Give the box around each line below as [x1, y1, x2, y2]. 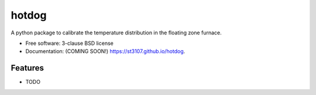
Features [11, 63, 44, 73]
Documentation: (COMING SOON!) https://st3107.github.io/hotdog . [25, 48, 186, 55]
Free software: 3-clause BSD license [25, 40, 114, 47]
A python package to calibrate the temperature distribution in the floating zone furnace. [11, 29, 222, 36]
